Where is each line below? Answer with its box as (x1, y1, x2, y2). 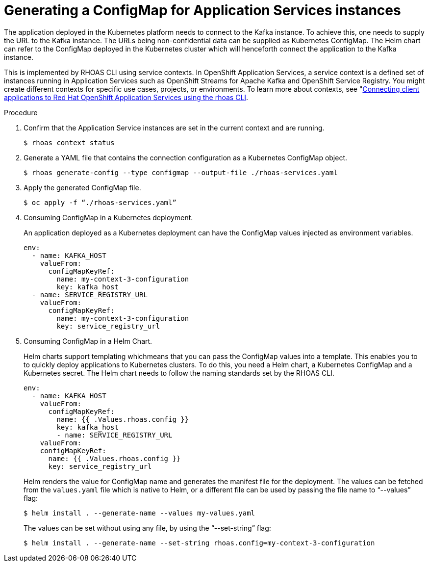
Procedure (4, 108, 38, 117)
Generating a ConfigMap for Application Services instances (4, 2, 401, 19)
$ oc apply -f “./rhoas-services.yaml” (24, 198, 177, 206)
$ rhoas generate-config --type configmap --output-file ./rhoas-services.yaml (24, 168, 338, 177)
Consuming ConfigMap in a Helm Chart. (24, 336, 152, 345)
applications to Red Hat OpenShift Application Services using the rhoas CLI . (4, 93, 249, 102)
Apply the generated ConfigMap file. (24, 183, 141, 192)
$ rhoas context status (24, 138, 115, 147)
